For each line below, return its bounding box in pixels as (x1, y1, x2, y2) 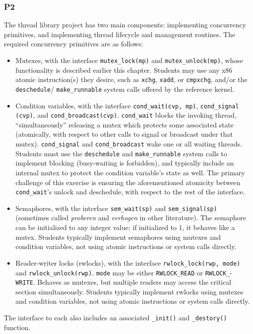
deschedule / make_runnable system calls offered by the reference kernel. (15, 83, 234, 94)
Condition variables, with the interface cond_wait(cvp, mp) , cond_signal (15, 100, 239, 110)
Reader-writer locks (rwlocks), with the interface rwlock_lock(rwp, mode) (15, 257, 240, 268)
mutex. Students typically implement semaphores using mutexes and (15, 231, 221, 242)
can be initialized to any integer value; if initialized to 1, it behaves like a (15, 222, 235, 232)
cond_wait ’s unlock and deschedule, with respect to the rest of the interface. (15, 187, 245, 197)
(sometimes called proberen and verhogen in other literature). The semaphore (15, 212, 246, 223)
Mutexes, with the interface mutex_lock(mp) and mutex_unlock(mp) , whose (15, 55, 243, 65)
